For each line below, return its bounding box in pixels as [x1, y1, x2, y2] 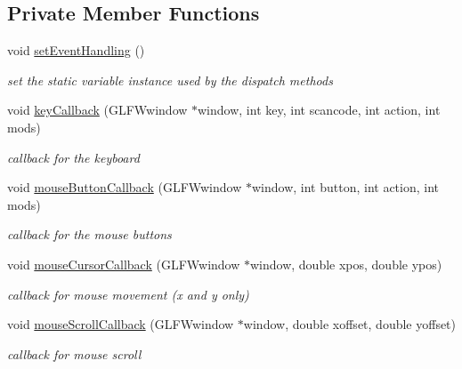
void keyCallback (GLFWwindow [7, 100, 188, 119]
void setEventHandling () [7, 41, 145, 60]
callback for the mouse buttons [7, 225, 172, 244]
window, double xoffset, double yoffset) [243, 315, 457, 333]
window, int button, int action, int [251, 178, 440, 197]
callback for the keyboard [7, 148, 140, 166]
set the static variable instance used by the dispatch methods [7, 70, 333, 89]
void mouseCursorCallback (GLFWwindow [7, 254, 240, 273]
